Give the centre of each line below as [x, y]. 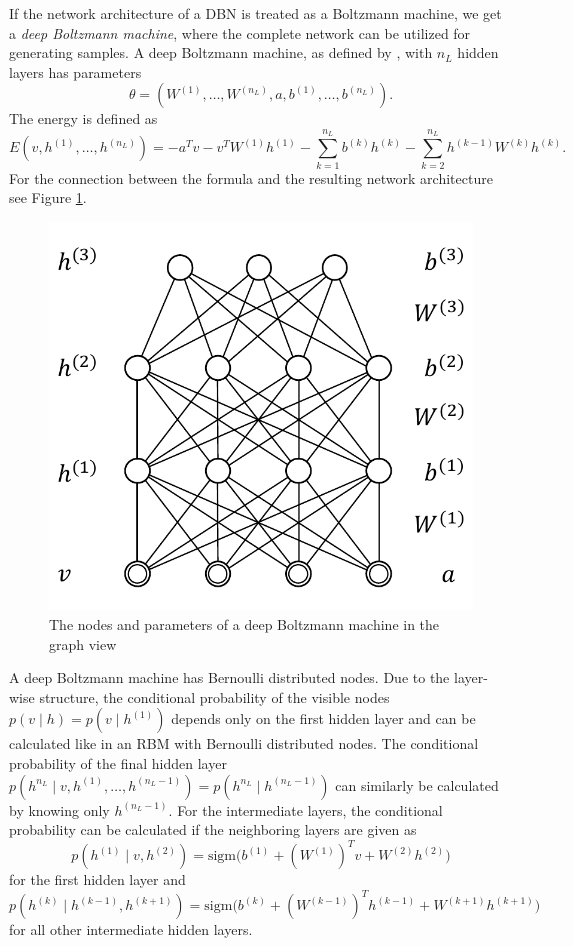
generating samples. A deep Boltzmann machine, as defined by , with [221, 52]
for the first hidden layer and [97, 879]
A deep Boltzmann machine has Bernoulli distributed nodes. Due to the [229, 677]
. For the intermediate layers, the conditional [305, 809]
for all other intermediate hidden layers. [131, 929]
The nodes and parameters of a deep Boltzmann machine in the [244, 623]
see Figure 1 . [48, 197]
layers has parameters [75, 71]
